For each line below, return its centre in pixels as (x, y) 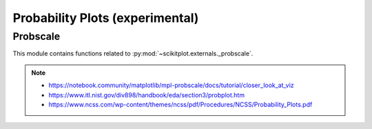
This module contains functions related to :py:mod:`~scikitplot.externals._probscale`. (133, 54)
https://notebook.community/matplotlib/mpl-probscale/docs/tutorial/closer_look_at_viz (171, 85)
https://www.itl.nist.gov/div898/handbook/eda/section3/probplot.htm (146, 95)
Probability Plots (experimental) (106, 18)
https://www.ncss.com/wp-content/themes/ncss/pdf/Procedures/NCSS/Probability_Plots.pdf (180, 104)
